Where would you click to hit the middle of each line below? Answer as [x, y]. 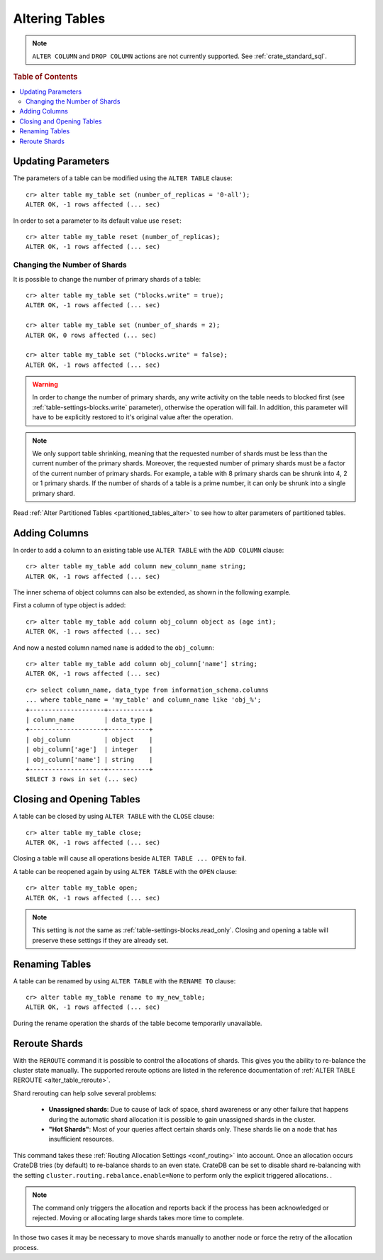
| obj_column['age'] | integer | [89, 750]
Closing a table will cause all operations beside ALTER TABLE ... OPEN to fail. [130, 858]
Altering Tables [59, 18]
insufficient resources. [81, 1139]
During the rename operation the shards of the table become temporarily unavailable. [138, 1023]
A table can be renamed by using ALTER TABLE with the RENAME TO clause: [124, 981]
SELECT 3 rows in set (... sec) [82, 779]
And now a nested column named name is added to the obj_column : [113, 647]
